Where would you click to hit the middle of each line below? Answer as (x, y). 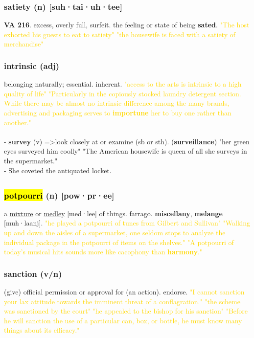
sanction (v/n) (33, 273)
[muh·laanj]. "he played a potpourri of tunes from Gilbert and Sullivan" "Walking (127, 223)
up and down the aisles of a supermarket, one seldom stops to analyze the (115, 233)
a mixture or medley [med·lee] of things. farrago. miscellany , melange (113, 213)
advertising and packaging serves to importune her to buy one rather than (118, 113)
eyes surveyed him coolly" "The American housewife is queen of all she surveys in (126, 151)
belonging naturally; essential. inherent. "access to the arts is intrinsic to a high (123, 84)
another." (18, 122)
